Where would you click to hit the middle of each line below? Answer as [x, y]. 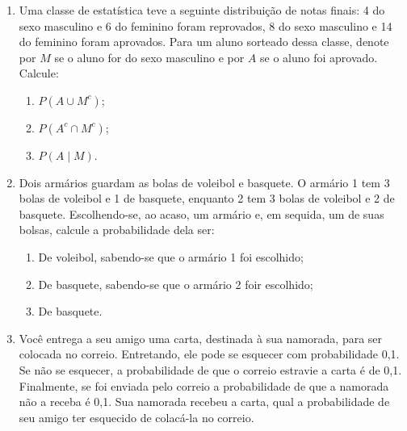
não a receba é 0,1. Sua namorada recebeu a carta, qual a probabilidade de [204, 402]
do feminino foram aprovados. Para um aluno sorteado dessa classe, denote [204, 42]
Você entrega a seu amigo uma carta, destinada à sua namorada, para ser [201, 338]
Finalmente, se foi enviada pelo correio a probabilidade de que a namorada [204, 385]
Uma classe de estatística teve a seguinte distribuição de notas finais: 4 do [202, 10]
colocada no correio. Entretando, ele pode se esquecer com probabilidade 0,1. [209, 354]
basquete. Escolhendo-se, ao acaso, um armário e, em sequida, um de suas [201, 213]
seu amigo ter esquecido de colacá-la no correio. [136, 417]
